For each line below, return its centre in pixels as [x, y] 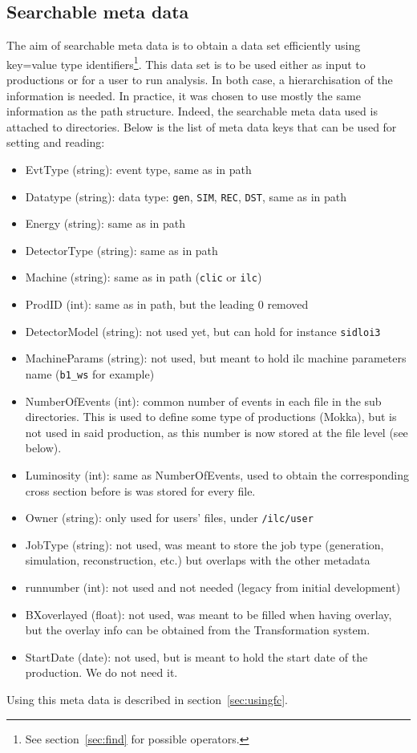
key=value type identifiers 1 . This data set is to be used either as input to [186, 63]
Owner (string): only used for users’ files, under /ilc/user [169, 518]
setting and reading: [56, 142]
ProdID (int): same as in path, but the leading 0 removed [167, 304]
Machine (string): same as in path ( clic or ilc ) [144, 277]
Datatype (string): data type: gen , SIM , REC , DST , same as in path [186, 196]
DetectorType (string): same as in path [121, 250]
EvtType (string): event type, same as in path [138, 170]
